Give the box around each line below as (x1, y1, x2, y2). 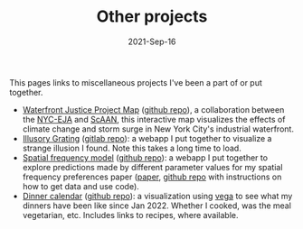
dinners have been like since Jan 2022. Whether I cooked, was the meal (22, 200, 292, 211)
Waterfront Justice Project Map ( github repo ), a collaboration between (22, 104, 285, 114)
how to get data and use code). (22, 180, 140, 191)
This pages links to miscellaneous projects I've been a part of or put (9, 77, 262, 87)
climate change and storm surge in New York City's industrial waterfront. (22, 124, 294, 134)
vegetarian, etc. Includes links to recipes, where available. (22, 209, 239, 220)
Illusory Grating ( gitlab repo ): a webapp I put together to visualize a (22, 133, 272, 143)
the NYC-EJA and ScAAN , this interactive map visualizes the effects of (22, 114, 286, 124)
